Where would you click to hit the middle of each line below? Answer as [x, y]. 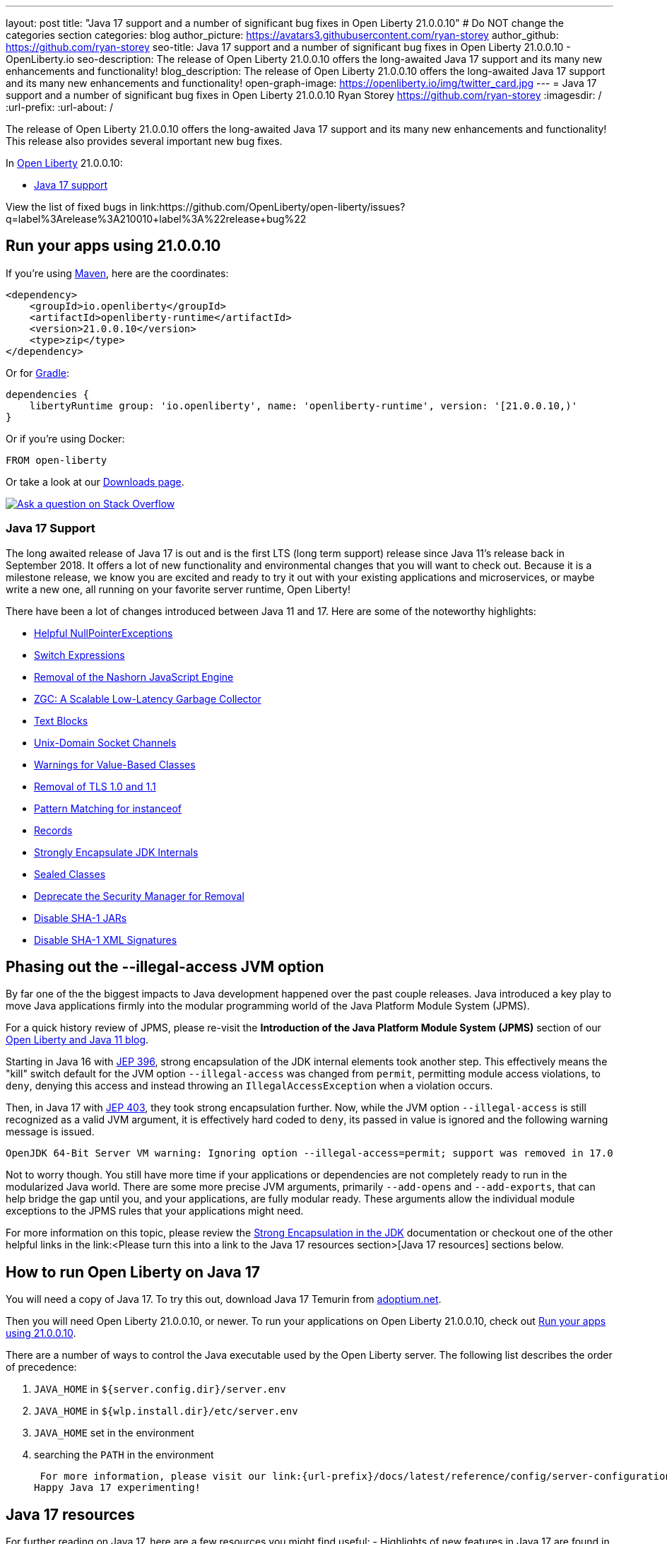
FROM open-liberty [57, 460]
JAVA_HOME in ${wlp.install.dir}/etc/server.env [166, 1411]
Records [53, 830]
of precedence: [41, 1367]
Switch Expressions [79, 655]
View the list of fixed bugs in [72, 207]
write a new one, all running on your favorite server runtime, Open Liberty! [178, 589]
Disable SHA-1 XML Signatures [106, 940]
